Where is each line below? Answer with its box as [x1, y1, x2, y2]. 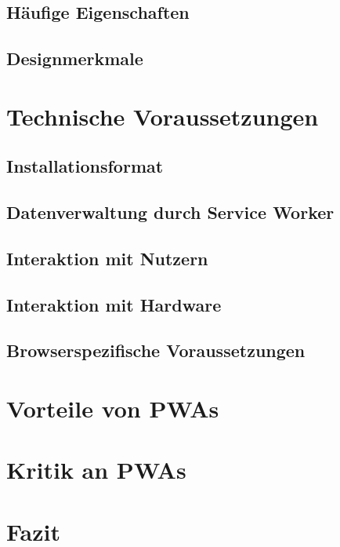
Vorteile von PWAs [6, 392, 219, 425]
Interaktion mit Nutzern [6, 246, 208, 270]
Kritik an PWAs [6, 454, 186, 486]
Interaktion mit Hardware [6, 292, 222, 316]
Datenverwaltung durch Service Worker [6, 200, 335, 224]
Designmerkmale [6, 46, 143, 71]
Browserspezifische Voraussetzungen [6, 338, 306, 363]
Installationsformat [6, 154, 164, 178]
